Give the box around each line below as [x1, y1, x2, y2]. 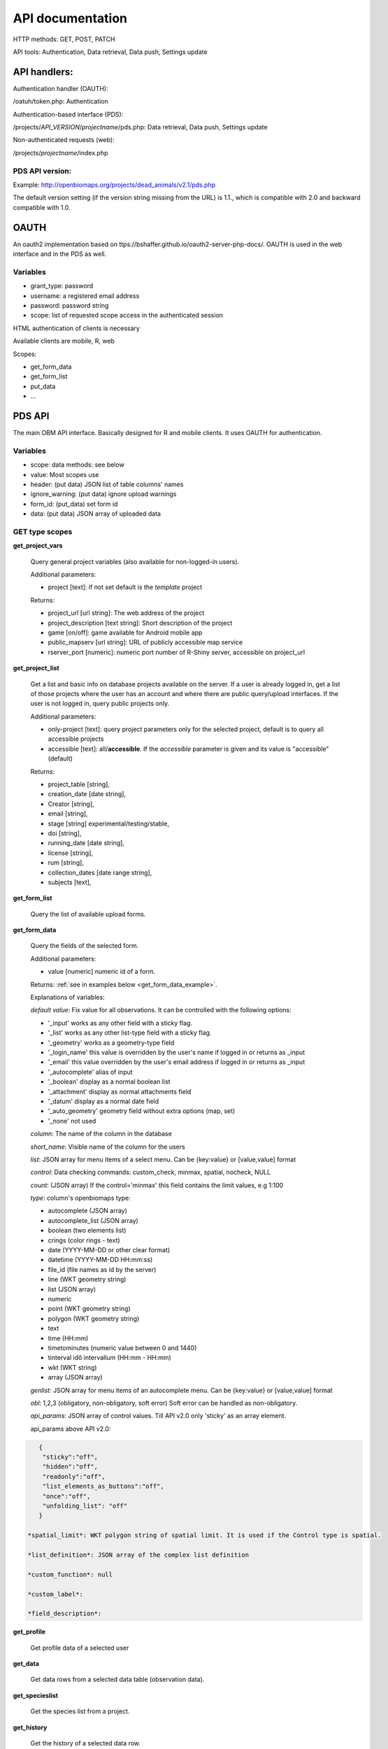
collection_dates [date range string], [48, 868, 152, 877]
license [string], [48, 849, 94, 857]
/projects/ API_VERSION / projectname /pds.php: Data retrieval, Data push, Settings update [13, 123, 268, 132]
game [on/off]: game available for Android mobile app [48, 628, 203, 637]
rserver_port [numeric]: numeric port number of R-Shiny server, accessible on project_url [48, 648, 306, 656]
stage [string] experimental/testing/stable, [48, 819, 169, 828]
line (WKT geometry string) [48, 1275, 127, 1284]
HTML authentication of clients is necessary [13, 324, 140, 332]
